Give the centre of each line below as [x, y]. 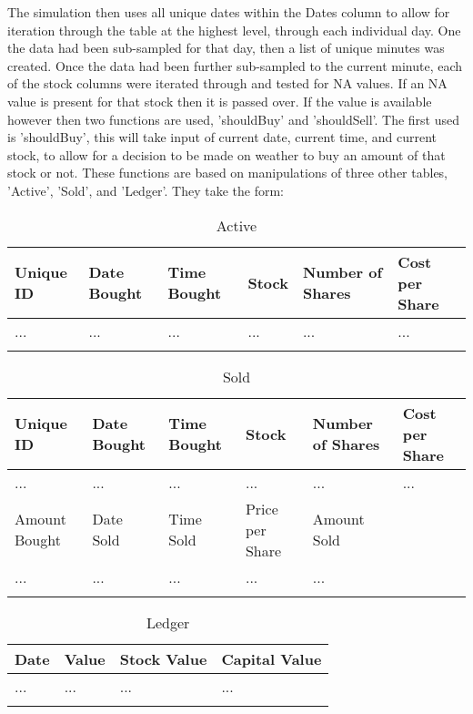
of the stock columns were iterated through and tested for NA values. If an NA [227, 83]
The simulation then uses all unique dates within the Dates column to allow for [229, 12]
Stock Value [163, 658]
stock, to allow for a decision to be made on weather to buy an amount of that [226, 154]
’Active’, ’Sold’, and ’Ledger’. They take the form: [146, 190]
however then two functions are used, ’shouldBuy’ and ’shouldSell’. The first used [234, 119]
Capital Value [272, 658]
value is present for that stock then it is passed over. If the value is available [220, 101]
